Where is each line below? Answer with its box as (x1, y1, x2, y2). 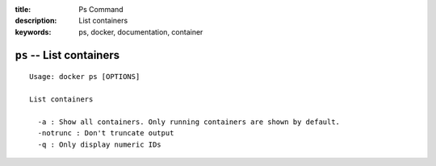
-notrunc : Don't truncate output (37, 129, 174, 138)
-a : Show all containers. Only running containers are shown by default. (37, 117, 341, 127)
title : (15, 5, 31, 14)
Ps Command (78, 5, 124, 14)
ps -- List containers (15, 48, 120, 62)
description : (15, 16, 57, 26)
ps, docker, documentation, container (78, 27, 203, 36)
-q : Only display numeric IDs (37, 139, 161, 149)
